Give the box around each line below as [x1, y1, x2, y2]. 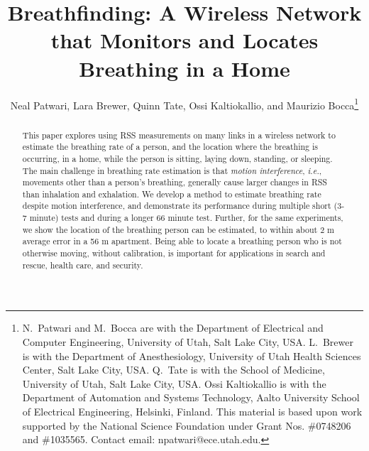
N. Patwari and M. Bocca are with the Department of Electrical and [22, 320, 324, 335]
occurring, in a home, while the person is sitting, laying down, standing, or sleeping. [22, 152, 333, 164]
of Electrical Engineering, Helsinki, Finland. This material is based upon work [22, 403, 363, 418]
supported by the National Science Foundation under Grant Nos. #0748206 [22, 418, 351, 433]
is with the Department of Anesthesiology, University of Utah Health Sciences [22, 348, 361, 363]
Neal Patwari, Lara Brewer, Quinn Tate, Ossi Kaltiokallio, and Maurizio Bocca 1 [10, 95, 359, 112]
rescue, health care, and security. [22, 259, 143, 271]
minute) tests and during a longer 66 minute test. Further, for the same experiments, [29, 212, 343, 224]
